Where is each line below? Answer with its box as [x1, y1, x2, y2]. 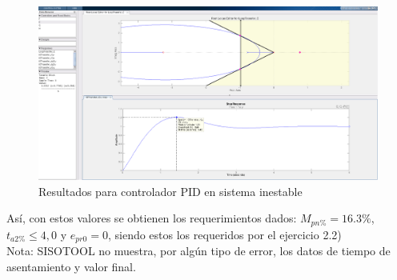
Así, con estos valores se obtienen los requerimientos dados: [6, 210, 297, 226]
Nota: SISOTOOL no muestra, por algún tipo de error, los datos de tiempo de [6, 242, 391, 259]
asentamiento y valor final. [6, 258, 136, 274]
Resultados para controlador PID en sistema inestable [38, 182, 303, 199]
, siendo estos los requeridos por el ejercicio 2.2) [107, 226, 342, 242]
